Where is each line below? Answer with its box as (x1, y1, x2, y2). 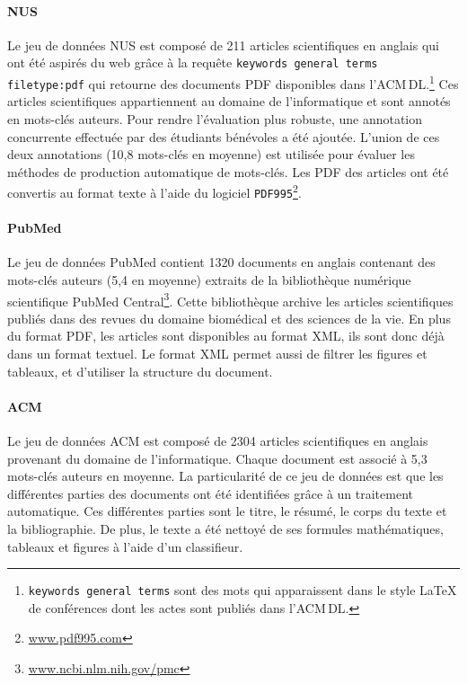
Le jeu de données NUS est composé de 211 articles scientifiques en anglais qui (7, 35, 439, 54)
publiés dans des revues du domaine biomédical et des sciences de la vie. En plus (7, 308, 451, 327)
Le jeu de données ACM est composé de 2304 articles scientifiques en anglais (7, 431, 428, 450)
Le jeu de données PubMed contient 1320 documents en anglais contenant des (7, 253, 436, 271)
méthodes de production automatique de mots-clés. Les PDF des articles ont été (7, 162, 449, 181)
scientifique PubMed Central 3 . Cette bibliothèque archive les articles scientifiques (7, 289, 454, 310)
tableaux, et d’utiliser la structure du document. (7, 361, 273, 380)
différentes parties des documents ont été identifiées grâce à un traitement (7, 484, 413, 502)
